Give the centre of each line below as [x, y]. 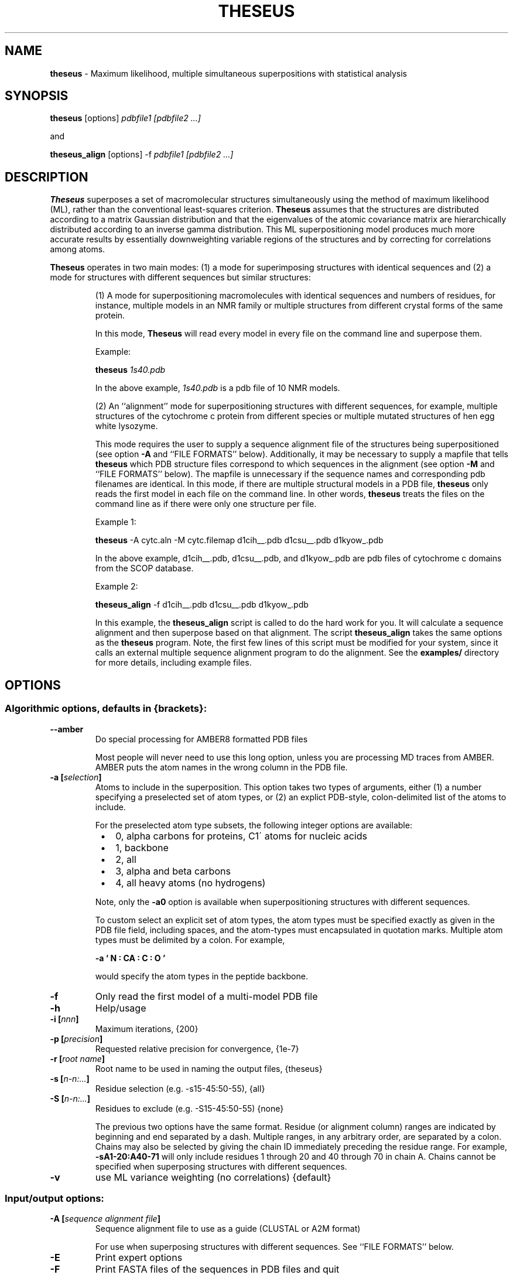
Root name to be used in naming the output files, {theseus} [209, 1068]
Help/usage [121, 1008]
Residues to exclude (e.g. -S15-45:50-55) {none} [189, 1108]
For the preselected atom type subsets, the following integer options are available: [254, 825]
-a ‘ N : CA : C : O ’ [130, 958]
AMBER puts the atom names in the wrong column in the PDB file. [221, 767]
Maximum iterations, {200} [147, 1029]
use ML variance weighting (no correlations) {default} [213, 1177]
